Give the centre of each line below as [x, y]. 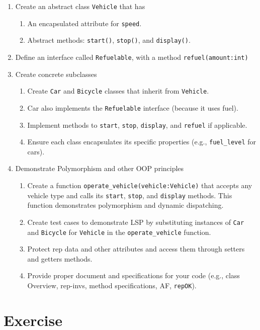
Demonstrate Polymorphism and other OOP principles [100, 168]
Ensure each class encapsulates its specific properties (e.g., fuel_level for [142, 142]
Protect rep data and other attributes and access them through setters [136, 249]
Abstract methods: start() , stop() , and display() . [109, 40]
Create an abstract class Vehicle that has [80, 6]
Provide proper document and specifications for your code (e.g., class [134, 275]
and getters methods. [60, 258]
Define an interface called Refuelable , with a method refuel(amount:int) [132, 57]
